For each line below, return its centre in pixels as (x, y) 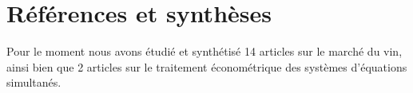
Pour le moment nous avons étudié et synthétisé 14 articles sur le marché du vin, (205, 51)
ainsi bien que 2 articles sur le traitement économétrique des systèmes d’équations (207, 66)
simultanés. (34, 82)
